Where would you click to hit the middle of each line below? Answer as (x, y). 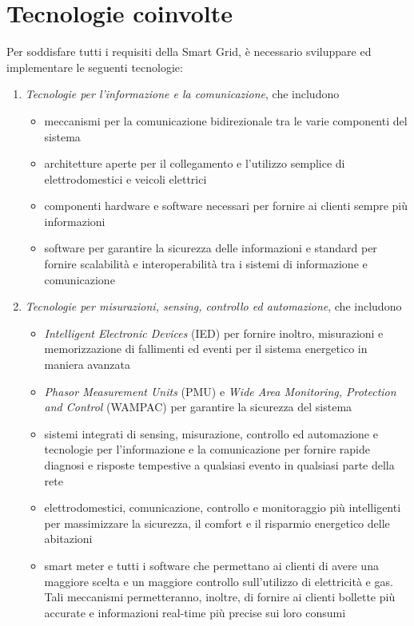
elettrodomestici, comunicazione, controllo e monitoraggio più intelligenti (223, 507)
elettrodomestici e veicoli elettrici (125, 178)
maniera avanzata (87, 365)
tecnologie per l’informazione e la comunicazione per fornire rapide (207, 449)
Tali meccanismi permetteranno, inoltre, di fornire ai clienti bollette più (220, 597)
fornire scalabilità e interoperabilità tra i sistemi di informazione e (206, 264)
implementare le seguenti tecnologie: (95, 67)
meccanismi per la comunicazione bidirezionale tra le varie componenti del (226, 120)
